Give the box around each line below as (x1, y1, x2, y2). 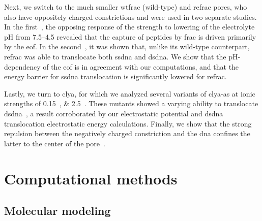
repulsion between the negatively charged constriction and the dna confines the (4, 128, 250, 139)
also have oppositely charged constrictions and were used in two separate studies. (4, 11, 257, 22)
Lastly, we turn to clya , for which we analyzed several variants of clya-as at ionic (4, 88, 255, 99)
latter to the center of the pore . (4, 138, 105, 148)
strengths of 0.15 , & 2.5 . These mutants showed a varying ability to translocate (4, 98, 258, 109)
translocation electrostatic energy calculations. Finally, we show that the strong (4, 118, 252, 129)
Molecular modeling (4, 203, 111, 218)
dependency (4, 61, 41, 72)
